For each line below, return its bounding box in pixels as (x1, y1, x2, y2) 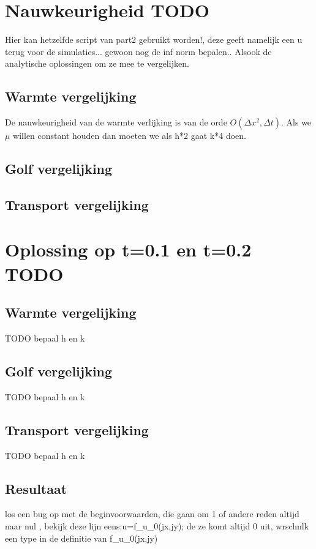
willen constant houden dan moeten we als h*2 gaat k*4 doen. (13, 129, 246, 142)
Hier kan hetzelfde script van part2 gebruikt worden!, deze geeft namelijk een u (5, 33, 303, 46)
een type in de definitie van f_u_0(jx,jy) (5, 531, 158, 544)
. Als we (281, 116, 312, 129)
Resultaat (5, 479, 67, 498)
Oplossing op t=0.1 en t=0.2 (5, 237, 252, 262)
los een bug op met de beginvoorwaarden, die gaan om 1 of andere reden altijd (5, 507, 299, 520)
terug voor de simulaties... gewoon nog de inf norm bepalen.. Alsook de (5, 45, 272, 58)
